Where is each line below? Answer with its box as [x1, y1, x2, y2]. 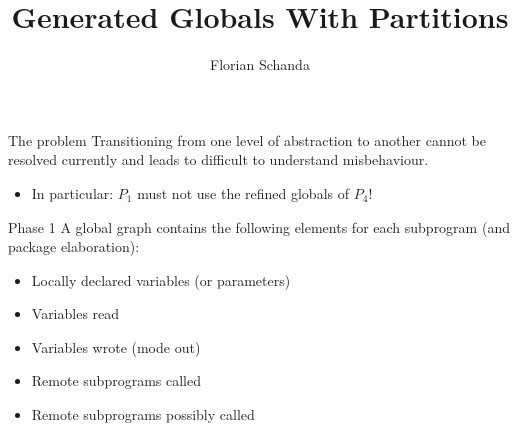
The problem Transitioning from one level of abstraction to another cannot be [8, 129, 486, 150]
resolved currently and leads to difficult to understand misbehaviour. [8, 149, 429, 170]
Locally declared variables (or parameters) [31, 269, 291, 290]
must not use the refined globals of [137, 182, 350, 203]
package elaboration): [8, 236, 140, 257]
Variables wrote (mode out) [31, 336, 201, 357]
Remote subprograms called [31, 370, 201, 391]
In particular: [31, 182, 114, 203]
